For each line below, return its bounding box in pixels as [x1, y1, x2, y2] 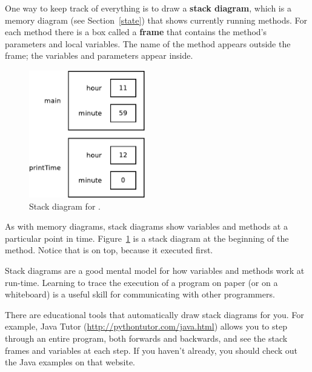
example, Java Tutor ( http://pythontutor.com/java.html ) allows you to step [5, 320, 287, 333]
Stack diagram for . [29, 199, 101, 212]
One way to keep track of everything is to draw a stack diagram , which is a [5, 2, 291, 14]
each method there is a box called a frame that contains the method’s [5, 25, 267, 38]
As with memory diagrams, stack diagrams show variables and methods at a [5, 220, 288, 233]
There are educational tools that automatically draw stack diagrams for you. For [5, 308, 304, 321]
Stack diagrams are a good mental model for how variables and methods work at [5, 264, 305, 276]
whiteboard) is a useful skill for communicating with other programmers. [5, 288, 275, 301]
